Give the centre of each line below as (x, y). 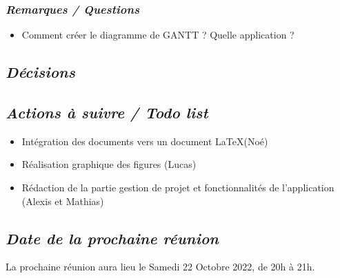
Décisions (40, 72)
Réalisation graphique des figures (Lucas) (109, 164)
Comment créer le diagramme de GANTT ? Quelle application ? (158, 35)
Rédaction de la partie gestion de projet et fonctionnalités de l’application (178, 187)
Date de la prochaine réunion (112, 238)
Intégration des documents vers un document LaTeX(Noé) (145, 141)
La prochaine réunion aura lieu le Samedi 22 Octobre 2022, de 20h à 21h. (160, 267)
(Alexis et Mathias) (63, 201)
